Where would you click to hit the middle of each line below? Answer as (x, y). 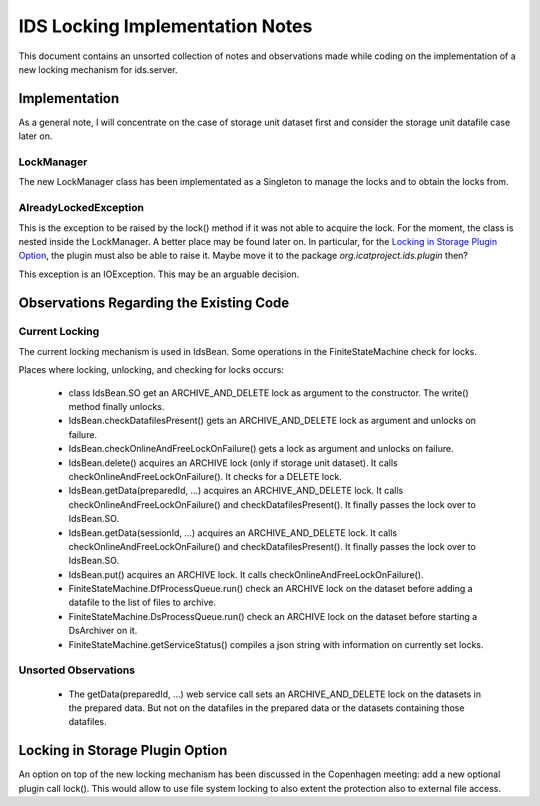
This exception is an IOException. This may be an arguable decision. (159, 274)
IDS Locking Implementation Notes (165, 26)
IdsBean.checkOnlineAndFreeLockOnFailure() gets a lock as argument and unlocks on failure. (261, 449)
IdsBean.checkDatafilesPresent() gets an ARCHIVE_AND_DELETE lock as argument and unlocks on (272, 421)
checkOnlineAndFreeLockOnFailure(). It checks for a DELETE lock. (205, 476)
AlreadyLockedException (81, 208)
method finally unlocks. (116, 407)
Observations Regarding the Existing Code (154, 302)
